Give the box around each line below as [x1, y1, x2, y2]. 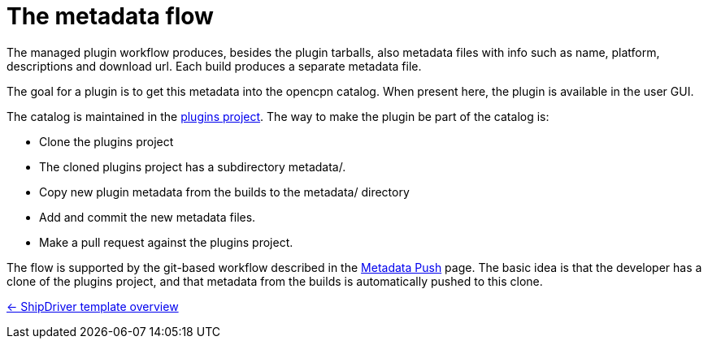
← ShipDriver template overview [7, 299, 179, 313]
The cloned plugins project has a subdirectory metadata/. [39, 159, 346, 174]
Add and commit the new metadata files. [39, 209, 256, 224]
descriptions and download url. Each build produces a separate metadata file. [7, 58, 422, 73]
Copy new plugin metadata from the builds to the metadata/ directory [39, 184, 410, 199]
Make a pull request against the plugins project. [39, 235, 293, 249]
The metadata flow [7, 2, 214, 30]
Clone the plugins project [39, 134, 174, 149]
